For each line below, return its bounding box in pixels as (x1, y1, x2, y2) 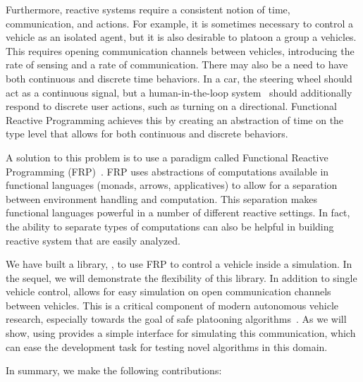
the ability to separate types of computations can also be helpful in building (6, 218, 334, 233)
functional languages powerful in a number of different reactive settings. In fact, (6, 205, 350, 220)
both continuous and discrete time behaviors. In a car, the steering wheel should (6, 70, 352, 85)
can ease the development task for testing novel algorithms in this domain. (6, 339, 328, 354)
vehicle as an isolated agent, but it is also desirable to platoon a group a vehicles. (6, 30, 357, 44)
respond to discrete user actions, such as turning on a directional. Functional (6, 99, 337, 113)
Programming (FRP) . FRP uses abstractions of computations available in (6, 164, 329, 178)
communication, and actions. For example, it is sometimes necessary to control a (6, 16, 354, 30)
